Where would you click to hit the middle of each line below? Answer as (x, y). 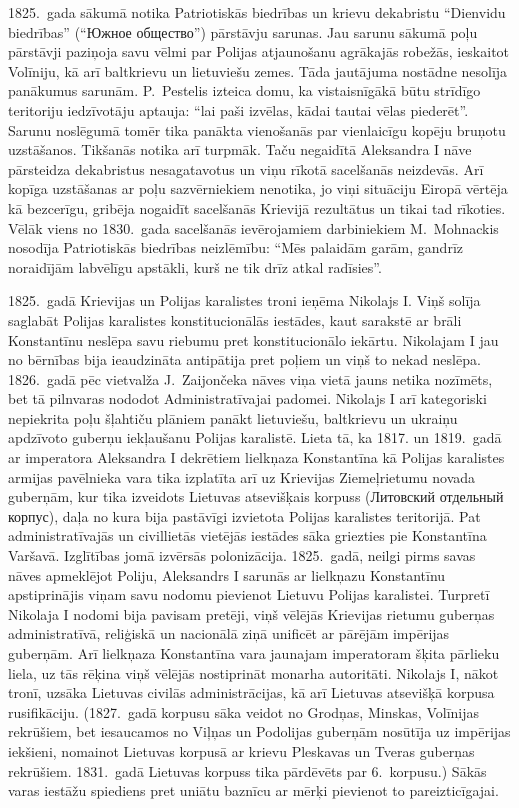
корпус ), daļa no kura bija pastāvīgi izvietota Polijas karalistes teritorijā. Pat (244, 515)
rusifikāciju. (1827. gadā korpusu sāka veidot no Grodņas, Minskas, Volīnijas (244, 711)
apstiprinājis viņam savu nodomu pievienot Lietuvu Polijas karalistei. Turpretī (249, 594)
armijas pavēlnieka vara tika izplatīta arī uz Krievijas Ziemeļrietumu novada (242, 476)
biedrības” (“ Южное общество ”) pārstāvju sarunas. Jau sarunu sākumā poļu (243, 31)
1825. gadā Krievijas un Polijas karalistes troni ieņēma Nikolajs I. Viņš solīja (244, 300)
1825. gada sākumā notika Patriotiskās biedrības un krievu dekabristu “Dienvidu (257, 12)
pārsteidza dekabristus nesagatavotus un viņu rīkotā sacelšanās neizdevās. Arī (246, 168)
